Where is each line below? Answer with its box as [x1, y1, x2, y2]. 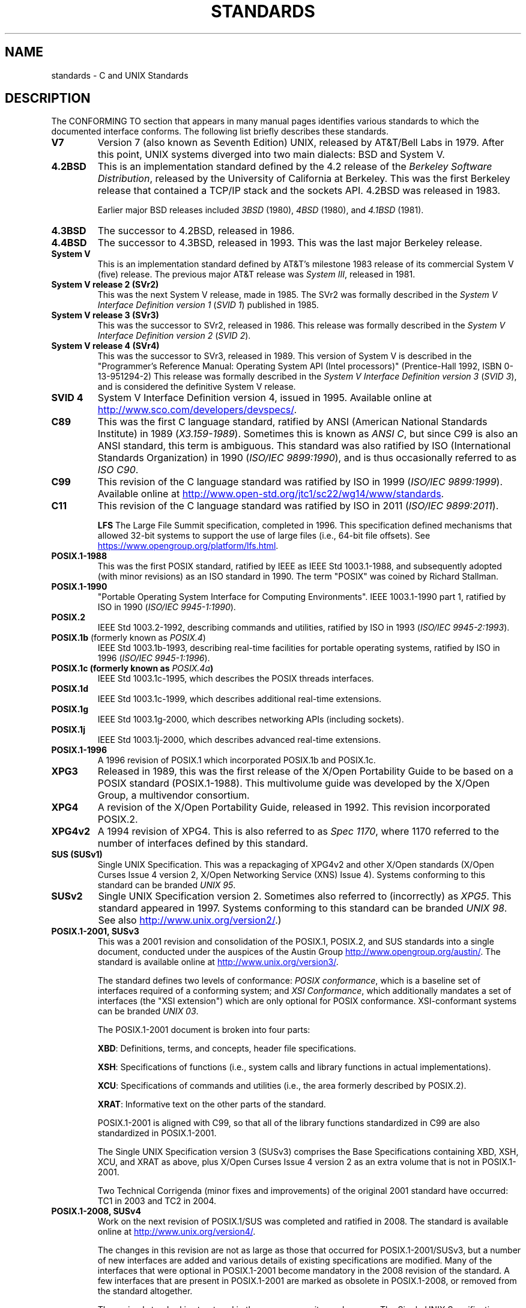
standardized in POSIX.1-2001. [97, 1128, 217, 1139]
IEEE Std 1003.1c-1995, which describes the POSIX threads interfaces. [97, 673, 374, 684]
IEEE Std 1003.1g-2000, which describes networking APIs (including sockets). [97, 714, 404, 725]
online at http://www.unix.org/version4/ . [97, 1226, 256, 1237]
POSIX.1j [51, 724, 85, 735]
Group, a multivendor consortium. [97, 789, 250, 802]
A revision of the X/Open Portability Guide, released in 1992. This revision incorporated [97, 801, 491, 814]
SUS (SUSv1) [51, 849, 103, 860]
